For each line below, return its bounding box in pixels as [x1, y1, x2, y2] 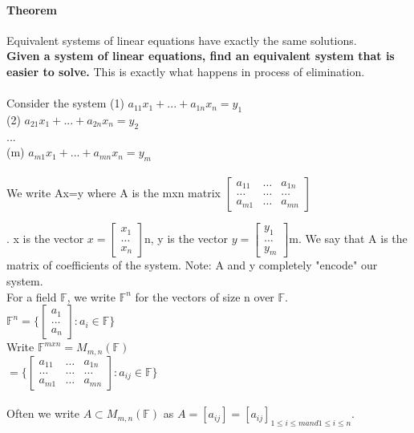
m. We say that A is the [289, 230, 408, 247]
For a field [6, 288, 57, 305]
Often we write [6, 405, 80, 422]
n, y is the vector [144, 230, 228, 247]
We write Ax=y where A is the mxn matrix [6, 184, 221, 200]
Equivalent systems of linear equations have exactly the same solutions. [6, 31, 357, 48]
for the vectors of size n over [135, 288, 274, 305]
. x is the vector [6, 230, 84, 247]
